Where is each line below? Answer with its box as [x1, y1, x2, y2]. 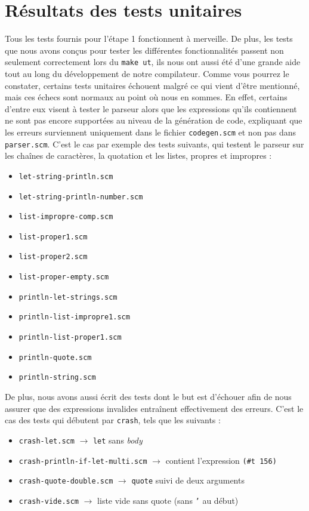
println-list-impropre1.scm [18, 313, 130, 322]
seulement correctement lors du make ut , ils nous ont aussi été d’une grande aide [5, 56, 301, 68]
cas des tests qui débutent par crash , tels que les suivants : [5, 414, 221, 426]
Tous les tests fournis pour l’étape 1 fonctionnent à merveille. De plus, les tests [5, 32, 293, 45]
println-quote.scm [18, 353, 92, 362]
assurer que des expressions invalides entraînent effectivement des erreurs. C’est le [5, 402, 304, 414]
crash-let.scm [18, 436, 75, 445]
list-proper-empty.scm [18, 273, 109, 282]
